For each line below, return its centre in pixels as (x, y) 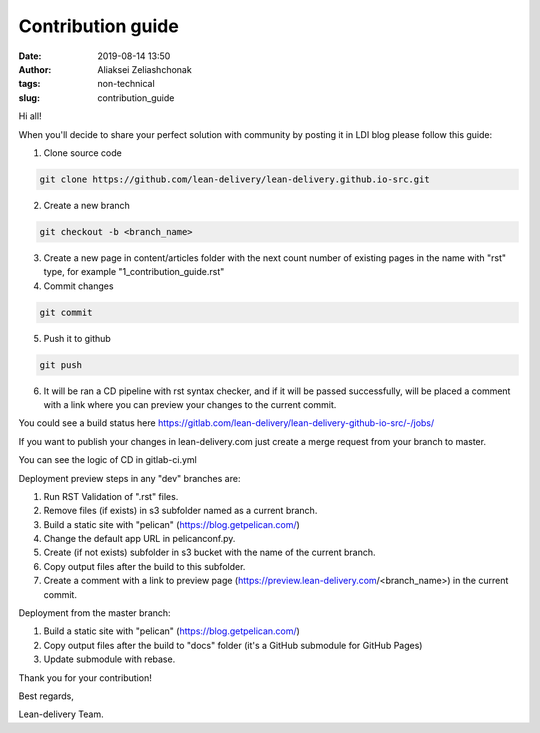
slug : (29, 97)
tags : (29, 84)
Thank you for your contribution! (85, 677)
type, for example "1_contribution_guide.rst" (134, 272)
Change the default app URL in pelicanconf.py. (139, 539)
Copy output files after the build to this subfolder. (144, 566)
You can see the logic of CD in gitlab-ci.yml (107, 460)
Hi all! (30, 116)
